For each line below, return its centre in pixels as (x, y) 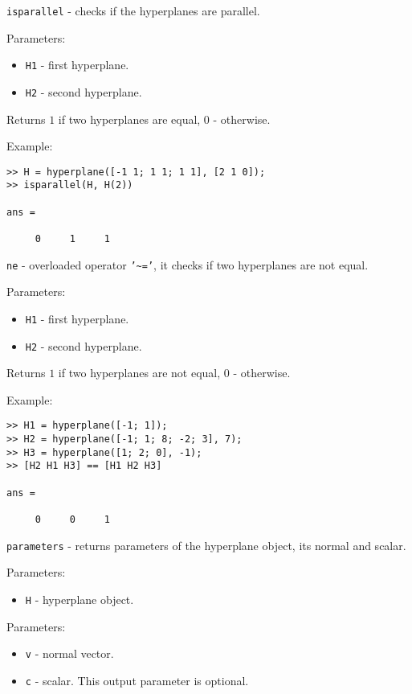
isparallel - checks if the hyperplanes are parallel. (133, 10)
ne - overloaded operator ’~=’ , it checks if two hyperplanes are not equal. (188, 264)
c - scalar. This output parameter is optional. (137, 680)
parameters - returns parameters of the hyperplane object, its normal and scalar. (206, 545)
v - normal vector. (69, 653)
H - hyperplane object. (80, 599)
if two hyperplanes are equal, (129, 119)
